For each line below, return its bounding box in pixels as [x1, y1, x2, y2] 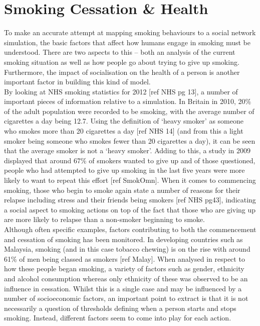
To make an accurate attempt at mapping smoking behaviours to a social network [4, 27, 256, 38]
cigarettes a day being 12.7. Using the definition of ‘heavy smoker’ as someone [4, 116, 243, 126]
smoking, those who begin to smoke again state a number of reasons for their [4, 184, 240, 195]
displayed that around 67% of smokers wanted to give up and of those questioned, [4, 155, 255, 165]
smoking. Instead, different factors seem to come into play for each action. [4, 312, 231, 323]
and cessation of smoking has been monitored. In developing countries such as [4, 234, 243, 244]
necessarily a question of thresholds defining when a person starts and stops [4, 302, 236, 313]
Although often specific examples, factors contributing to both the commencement [4, 224, 256, 234]
